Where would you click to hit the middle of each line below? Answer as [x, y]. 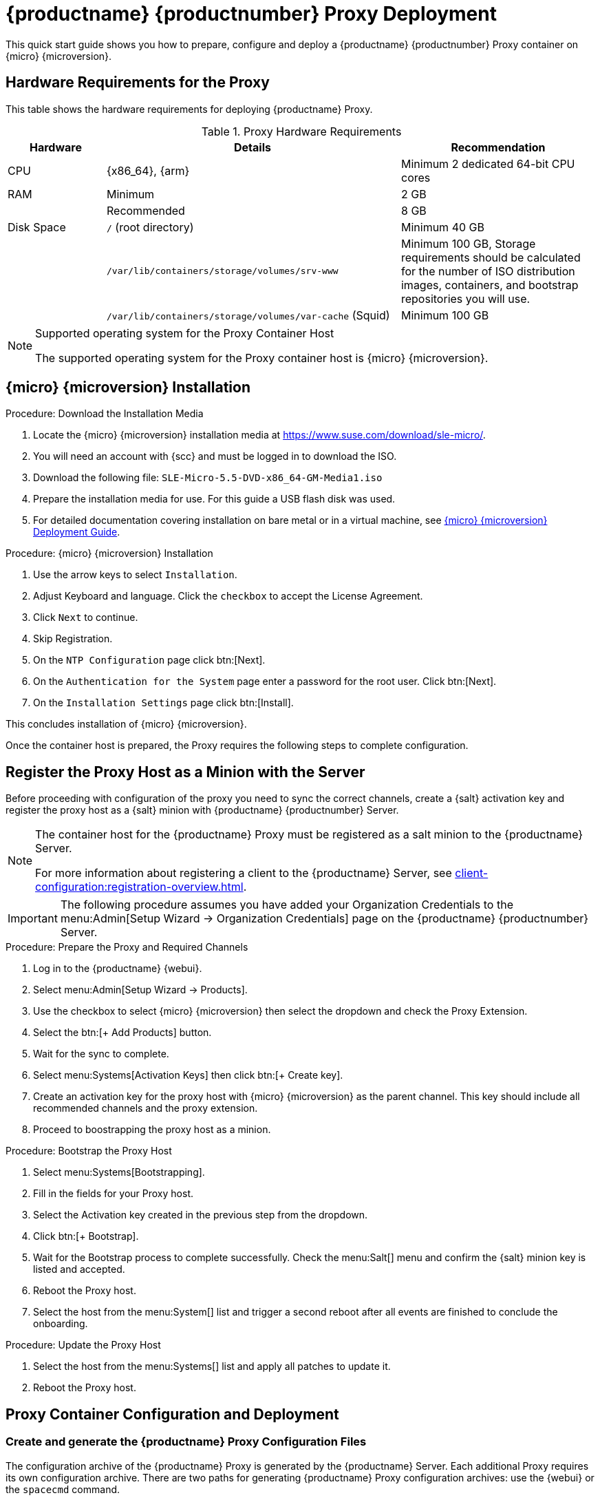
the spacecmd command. [63, 1489]
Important [33, 919]
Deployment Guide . [77, 532]
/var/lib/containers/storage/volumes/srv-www [222, 271]
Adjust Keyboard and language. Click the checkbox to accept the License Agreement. [228, 596]
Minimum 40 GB [442, 227]
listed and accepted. [79, 1269]
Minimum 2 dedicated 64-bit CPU [488, 163]
